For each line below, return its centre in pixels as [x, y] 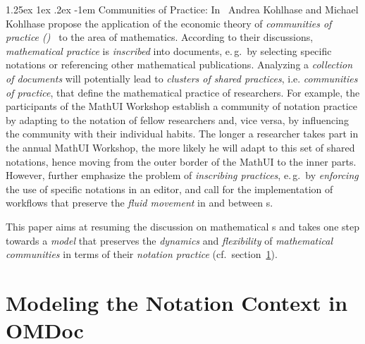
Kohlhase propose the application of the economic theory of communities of [169, 23]
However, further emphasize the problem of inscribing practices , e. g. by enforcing [182, 175]
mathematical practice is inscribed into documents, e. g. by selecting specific [169, 50]
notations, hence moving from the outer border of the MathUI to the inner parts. [181, 161]
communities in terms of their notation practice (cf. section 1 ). [142, 254]
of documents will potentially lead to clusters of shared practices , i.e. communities [182, 78]
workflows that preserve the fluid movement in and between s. [140, 203]
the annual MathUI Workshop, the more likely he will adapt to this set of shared [180, 147]
